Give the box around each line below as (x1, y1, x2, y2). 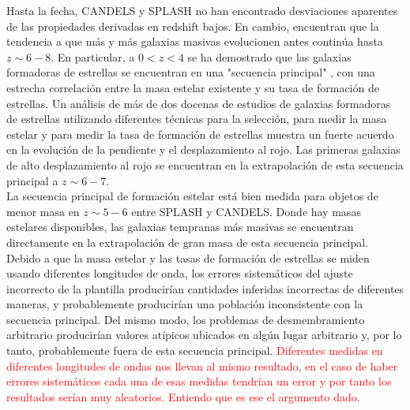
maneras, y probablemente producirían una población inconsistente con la (6, 296, 363, 312)
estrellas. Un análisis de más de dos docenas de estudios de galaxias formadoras (6, 95, 391, 111)
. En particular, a (51, 48, 135, 65)
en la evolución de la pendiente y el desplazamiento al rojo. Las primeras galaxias (6, 141, 401, 158)
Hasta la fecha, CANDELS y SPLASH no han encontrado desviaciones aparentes (6, 2, 398, 18)
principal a (6, 172, 58, 188)
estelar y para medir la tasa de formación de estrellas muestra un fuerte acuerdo (6, 125, 394, 142)
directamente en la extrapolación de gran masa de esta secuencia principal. (6, 233, 369, 250)
